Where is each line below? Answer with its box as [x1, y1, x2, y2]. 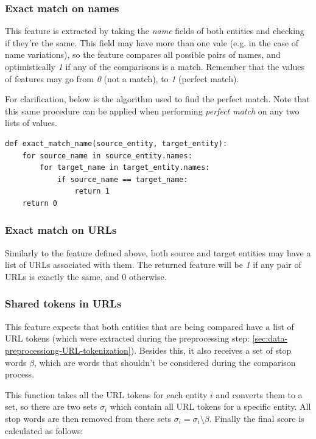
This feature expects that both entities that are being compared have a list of [5, 320, 294, 332]
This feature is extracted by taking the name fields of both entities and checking [5, 24, 304, 37]
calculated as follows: [5, 424, 83, 437]
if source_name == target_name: [57, 175, 188, 184]
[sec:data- [252, 332, 288, 345]
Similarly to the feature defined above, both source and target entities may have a [5, 246, 311, 259]
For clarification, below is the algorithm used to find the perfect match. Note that [5, 93, 310, 105]
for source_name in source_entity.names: [22, 151, 192, 160]
